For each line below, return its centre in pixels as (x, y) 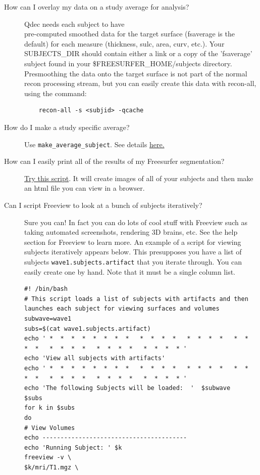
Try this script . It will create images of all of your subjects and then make (139, 178)
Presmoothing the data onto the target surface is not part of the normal (136, 73)
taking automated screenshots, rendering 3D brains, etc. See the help (131, 232)
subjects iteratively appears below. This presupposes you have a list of (133, 252)
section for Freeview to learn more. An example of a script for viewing (133, 242)
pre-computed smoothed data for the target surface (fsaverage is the (129, 34)
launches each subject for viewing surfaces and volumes (122, 309)
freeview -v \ (48, 458)
